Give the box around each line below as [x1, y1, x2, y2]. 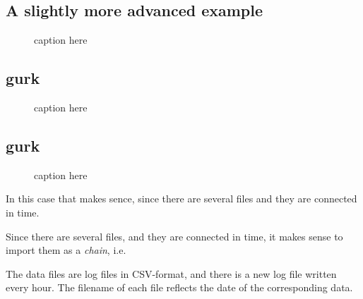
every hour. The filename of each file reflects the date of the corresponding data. [6, 280, 353, 295]
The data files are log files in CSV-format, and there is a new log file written [6, 266, 337, 281]
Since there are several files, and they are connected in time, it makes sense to [6, 228, 343, 243]
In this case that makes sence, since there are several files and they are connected [6, 191, 357, 206]
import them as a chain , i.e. [6, 243, 126, 257]
